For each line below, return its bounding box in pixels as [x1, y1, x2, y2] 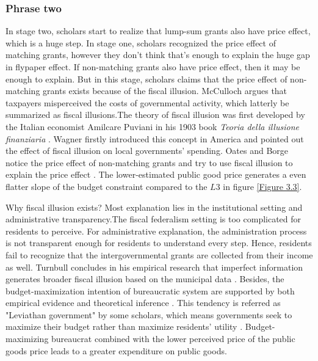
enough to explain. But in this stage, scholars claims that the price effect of [5, 72, 287, 85]
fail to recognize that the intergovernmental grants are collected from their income [5, 248, 313, 261]
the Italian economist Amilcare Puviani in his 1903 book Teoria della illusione [5, 120, 299, 133]
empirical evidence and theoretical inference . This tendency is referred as [5, 296, 281, 309]
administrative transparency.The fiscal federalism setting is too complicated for [5, 213, 302, 225]
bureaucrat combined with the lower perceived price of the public [51, 332, 295, 345]
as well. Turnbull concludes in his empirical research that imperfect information [5, 260, 303, 273]
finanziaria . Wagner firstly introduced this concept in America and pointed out [5, 132, 304, 145]
